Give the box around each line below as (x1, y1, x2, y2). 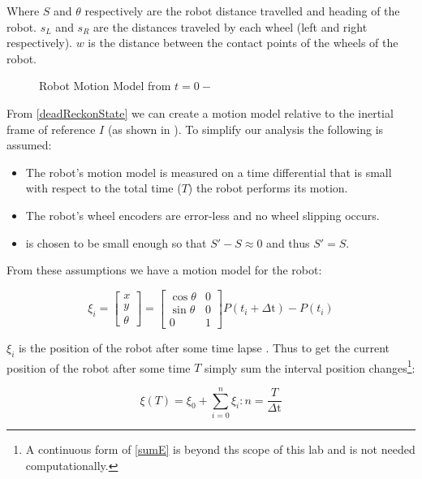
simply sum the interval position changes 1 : (205, 356, 416, 376)
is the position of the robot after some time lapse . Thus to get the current (18, 339, 390, 356)
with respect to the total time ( (25, 179, 182, 196)
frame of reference (6, 120, 96, 137)
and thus (266, 234, 310, 251)
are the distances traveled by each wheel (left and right (93, 18, 368, 35)
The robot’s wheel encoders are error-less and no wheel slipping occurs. (25, 206, 380, 223)
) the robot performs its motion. (187, 179, 348, 196)
